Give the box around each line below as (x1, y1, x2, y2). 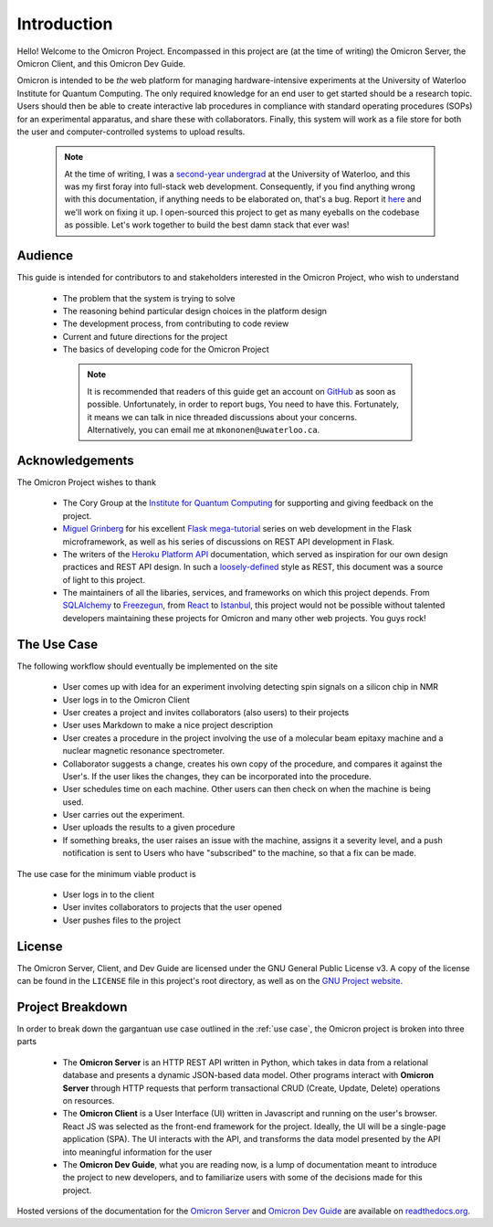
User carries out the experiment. (62, 809, 185, 820)
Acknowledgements (16, 452, 134, 468)
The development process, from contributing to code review (62, 318, 289, 329)
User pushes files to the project (62, 915, 182, 926)
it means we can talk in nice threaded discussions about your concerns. (87, 411, 358, 422)
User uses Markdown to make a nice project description (62, 720, 274, 731)
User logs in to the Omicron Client (62, 694, 191, 705)
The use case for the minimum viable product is (16, 868, 196, 879)
